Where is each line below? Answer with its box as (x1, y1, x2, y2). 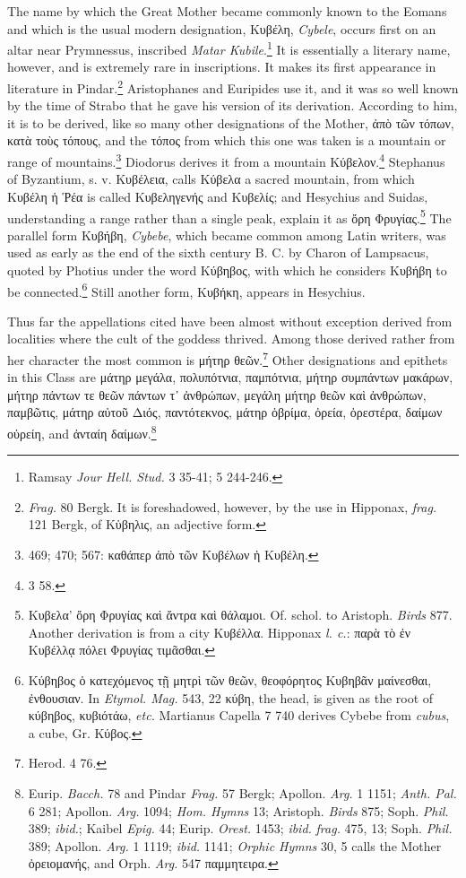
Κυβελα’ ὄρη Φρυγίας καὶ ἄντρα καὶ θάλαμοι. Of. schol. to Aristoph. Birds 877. (28, 605, 453, 624)
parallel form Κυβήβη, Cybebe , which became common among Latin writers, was (7, 225, 446, 244)
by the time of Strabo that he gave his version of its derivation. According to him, (7, 96, 458, 115)
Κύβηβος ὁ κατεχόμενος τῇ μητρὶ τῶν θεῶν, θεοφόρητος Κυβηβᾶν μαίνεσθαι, (28, 671, 432, 689)
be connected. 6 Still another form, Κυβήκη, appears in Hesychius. (7, 279, 366, 300)
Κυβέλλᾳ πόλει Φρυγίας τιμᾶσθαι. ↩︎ (28, 640, 216, 659)
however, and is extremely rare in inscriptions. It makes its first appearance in (7, 57, 436, 76)
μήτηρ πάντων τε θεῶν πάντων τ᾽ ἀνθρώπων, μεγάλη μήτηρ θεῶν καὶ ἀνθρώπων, (7, 385, 427, 404)
